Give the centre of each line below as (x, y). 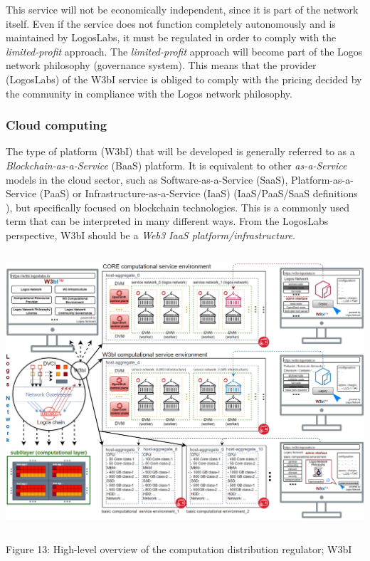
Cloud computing (57, 125)
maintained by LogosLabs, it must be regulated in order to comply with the (171, 37)
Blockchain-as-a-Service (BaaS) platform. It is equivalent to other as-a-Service (176, 165)
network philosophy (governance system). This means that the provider (161, 65)
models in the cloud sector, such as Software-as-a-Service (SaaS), (147, 179)
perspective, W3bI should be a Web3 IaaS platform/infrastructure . (150, 235)
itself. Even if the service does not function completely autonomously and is (171, 23)
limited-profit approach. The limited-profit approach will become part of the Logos (184, 51)
